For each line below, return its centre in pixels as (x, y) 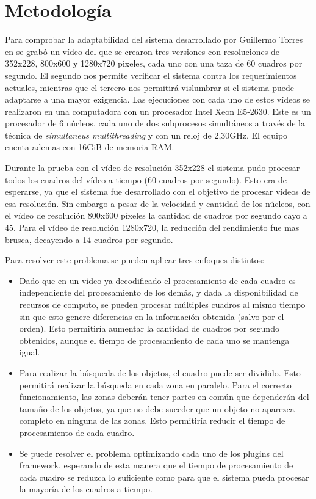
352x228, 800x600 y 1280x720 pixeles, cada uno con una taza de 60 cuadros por (154, 63)
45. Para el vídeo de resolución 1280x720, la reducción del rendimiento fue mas (152, 228)
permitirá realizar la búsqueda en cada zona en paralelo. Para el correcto (155, 384)
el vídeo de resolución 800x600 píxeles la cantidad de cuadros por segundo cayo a (156, 215)
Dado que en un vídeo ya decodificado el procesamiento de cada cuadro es (157, 280)
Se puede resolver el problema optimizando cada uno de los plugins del (151, 453)
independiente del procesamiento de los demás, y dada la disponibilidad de (159, 292)
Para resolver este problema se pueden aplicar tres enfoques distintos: (135, 260)
